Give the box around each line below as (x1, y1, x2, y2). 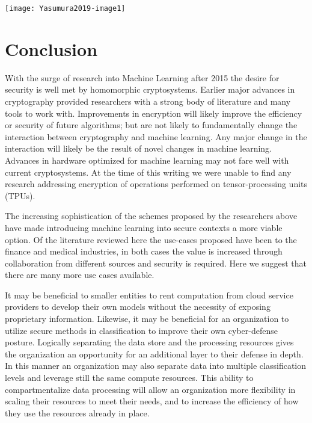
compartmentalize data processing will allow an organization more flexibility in (5, 383, 296, 395)
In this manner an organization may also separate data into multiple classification (5, 359, 307, 372)
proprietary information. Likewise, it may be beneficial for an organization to (5, 312, 289, 325)
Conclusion (5, 36, 98, 61)
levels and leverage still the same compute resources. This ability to (5, 371, 254, 384)
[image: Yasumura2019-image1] (5, 4, 126, 13)
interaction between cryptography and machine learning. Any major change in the (5, 130, 307, 143)
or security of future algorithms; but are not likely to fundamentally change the (5, 119, 298, 131)
